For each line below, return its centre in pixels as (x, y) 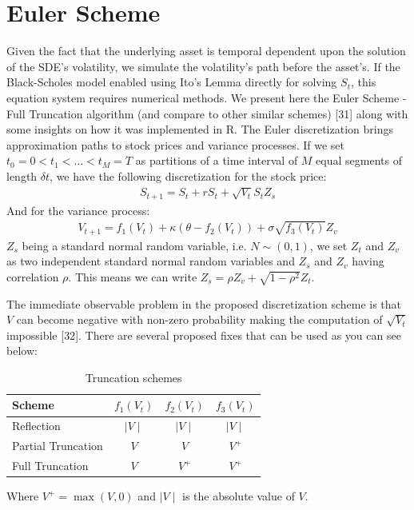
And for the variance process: (78, 210)
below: (22, 351)
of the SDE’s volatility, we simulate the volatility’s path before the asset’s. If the (203, 66)
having (368, 261)
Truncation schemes (133, 377)
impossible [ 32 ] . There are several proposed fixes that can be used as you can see (204, 335)
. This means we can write (133, 276)
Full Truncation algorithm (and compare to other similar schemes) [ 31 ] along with (207, 113)
